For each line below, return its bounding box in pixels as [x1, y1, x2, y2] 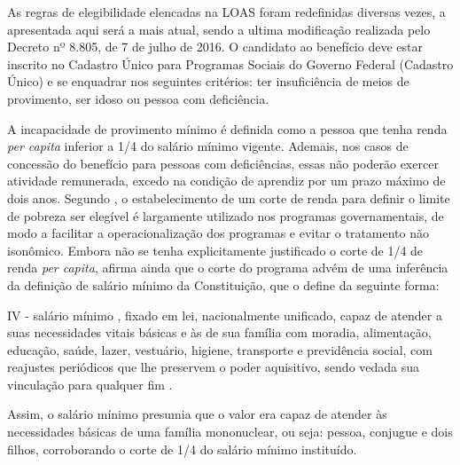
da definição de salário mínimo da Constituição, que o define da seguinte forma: [7, 275, 440, 294]
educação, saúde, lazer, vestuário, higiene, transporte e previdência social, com [7, 340, 433, 359]
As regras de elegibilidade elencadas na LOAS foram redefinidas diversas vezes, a [7, 3, 446, 20]
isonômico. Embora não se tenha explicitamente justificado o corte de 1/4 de [7, 240, 424, 259]
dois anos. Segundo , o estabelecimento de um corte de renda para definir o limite [7, 188, 450, 207]
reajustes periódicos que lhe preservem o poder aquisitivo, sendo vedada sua [7, 358, 420, 376]
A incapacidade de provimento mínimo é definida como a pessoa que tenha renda [7, 119, 448, 138]
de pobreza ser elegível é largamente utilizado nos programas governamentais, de [7, 206, 444, 225]
